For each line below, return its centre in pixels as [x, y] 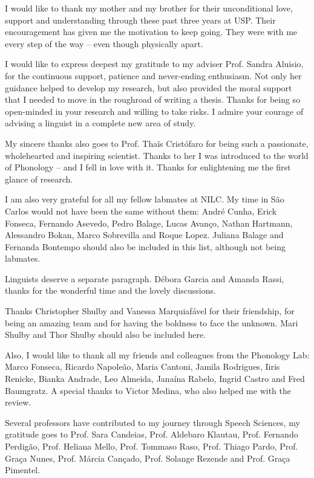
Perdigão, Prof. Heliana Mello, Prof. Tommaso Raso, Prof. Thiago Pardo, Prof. [152, 446]
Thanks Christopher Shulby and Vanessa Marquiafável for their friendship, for [150, 311]
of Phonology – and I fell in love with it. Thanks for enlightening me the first [148, 167]
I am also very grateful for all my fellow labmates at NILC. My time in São [145, 199]
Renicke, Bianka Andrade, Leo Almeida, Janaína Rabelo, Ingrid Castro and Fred [155, 379]
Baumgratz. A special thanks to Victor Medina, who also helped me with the [148, 390]
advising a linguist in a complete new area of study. [100, 123]
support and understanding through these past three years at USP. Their [140, 20]
